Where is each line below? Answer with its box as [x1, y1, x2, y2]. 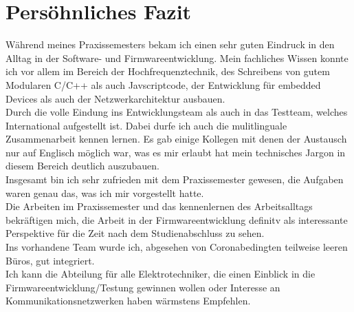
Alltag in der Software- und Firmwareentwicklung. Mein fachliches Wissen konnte [5, 50, 349, 65]
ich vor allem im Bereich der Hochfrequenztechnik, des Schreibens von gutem [5, 64, 330, 79]
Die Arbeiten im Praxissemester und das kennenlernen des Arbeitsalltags [5, 199, 313, 214]
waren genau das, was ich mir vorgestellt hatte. [5, 185, 204, 200]
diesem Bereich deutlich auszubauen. [5, 158, 159, 173]
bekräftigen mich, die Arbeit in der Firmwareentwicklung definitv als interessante [5, 212, 348, 227]
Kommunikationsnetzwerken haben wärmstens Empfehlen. [5, 293, 251, 308]
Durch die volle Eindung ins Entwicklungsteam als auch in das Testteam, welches [5, 105, 348, 119]
